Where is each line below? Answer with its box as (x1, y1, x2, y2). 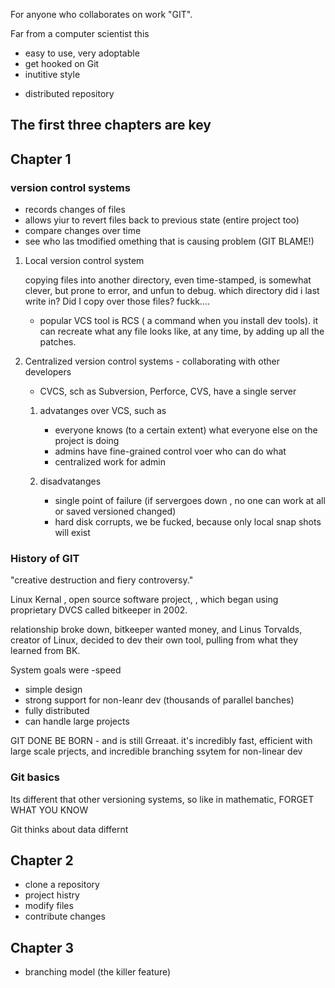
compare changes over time (24, 225, 142, 237)
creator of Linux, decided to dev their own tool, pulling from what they (10, 634, 299, 646)
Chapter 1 (10, 150, 72, 168)
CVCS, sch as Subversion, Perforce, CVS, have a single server (39, 385, 297, 398)
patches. (39, 336, 77, 348)
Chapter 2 (10, 852, 74, 869)
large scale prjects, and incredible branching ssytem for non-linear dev (10, 745, 303, 758)
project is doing (54, 435, 120, 447)
